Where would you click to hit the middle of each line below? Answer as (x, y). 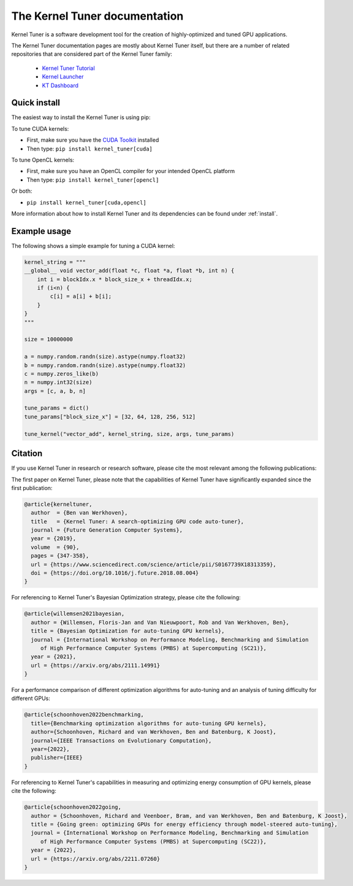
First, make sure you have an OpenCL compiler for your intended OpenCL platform (131, 171)
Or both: (22, 191)
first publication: (32, 488)
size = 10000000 (49, 340)
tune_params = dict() (57, 408)
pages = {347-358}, (60, 556)
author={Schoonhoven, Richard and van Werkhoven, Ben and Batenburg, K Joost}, (154, 732)
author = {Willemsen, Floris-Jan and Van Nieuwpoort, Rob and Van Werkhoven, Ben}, (160, 622)
